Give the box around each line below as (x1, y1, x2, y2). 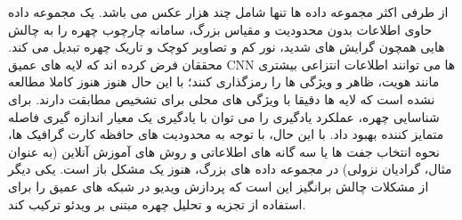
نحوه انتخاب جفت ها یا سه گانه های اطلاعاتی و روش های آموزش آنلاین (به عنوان (8, 142, 440, 160)
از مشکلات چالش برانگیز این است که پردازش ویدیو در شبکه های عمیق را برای (8, 176, 429, 195)
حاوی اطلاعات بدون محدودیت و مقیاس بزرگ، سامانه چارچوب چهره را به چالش (8, 20, 433, 38)
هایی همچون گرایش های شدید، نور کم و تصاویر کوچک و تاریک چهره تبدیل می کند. (8, 37, 445, 56)
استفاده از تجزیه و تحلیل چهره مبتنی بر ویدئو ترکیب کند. (8, 194, 306, 213)
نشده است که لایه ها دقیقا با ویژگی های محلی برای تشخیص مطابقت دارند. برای (8, 89, 435, 108)
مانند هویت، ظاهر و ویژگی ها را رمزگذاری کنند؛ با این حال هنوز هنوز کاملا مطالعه (8, 72, 440, 91)
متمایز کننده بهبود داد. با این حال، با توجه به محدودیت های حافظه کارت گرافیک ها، (8, 125, 444, 143)
